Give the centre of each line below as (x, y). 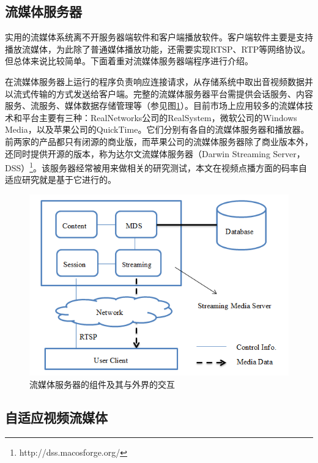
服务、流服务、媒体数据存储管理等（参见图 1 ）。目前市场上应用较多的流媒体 (155, 106)
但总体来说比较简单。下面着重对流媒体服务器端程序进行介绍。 (129, 61)
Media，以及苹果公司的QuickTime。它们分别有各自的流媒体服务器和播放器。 (157, 129)
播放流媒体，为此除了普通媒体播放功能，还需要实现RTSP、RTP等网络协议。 (158, 49)
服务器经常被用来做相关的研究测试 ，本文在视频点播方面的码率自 (179, 167)
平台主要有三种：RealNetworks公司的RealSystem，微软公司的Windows (159, 117)
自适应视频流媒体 (56, 417)
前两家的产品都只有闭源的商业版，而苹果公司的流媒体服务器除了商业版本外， (159, 141)
